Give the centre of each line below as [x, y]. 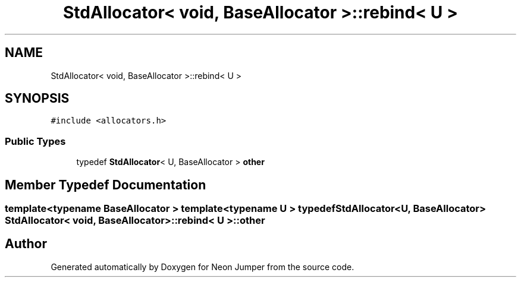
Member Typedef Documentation [106, 185]
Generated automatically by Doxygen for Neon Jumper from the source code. [203, 267]
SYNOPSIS [37, 99]
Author [26, 244]
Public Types [35, 141]
